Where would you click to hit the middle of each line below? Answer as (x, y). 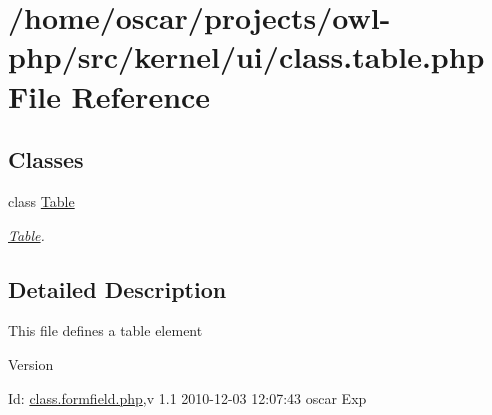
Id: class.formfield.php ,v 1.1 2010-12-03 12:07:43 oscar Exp (187, 397)
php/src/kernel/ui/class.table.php (246, 56)
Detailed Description (117, 288)
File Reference (109, 95)
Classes (46, 159)
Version (31, 363)
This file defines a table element (105, 330)
